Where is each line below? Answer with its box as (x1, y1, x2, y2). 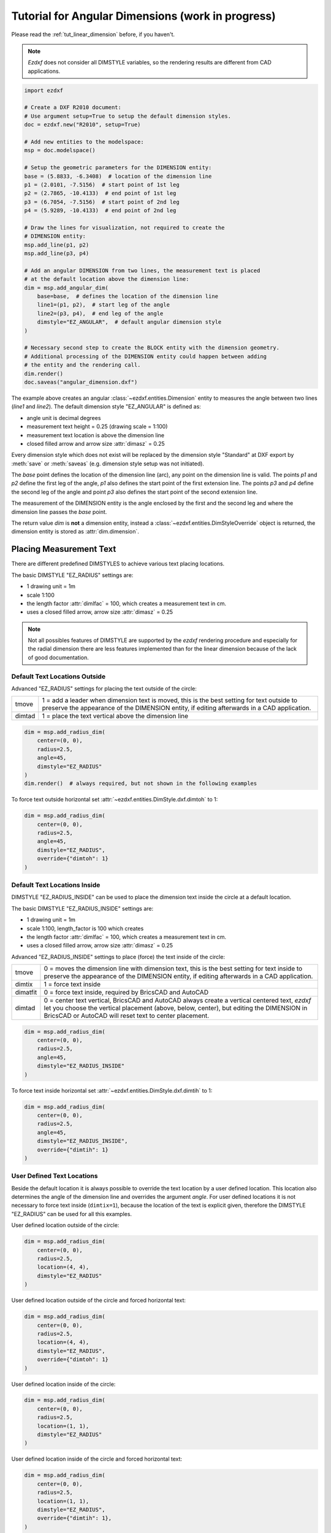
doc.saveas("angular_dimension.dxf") (24, 378, 138, 386)
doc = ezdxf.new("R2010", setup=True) (24, 121, 141, 128)
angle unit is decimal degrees (26, 414, 101, 421)
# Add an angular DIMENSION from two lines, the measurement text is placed (24, 267, 261, 274)
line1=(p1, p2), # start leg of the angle (37, 301, 170, 308)
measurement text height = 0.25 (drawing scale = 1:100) (26, 423, 168, 430)
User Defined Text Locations (11, 1172, 98, 1180)
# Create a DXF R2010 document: (24, 104, 122, 111)
